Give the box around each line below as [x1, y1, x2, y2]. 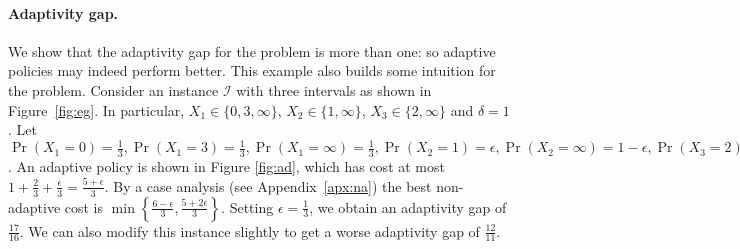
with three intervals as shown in [236, 79, 432, 100]
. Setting [221, 196, 274, 217]
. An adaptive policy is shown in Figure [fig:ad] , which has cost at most [8, 156, 445, 177]
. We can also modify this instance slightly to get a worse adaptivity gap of [19, 220, 480, 241]
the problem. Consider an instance [8, 79, 219, 100]
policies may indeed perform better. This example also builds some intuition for [8, 60, 496, 81]
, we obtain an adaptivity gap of [309, 196, 507, 217]
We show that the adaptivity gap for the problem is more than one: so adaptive [8, 40, 496, 61]
